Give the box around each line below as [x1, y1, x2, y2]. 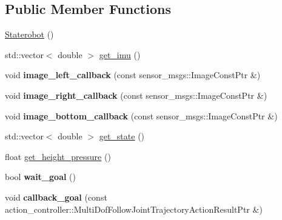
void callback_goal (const [5, 190, 107, 203]
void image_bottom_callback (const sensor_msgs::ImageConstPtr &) [5, 109, 278, 122]
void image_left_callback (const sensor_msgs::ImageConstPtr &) [5, 68, 261, 81]
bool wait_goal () [5, 170, 76, 183]
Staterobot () [5, 28, 54, 41]
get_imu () [99, 48, 141, 61]
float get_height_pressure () [5, 150, 111, 162]
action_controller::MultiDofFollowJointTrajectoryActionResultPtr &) [5, 202, 263, 215]
